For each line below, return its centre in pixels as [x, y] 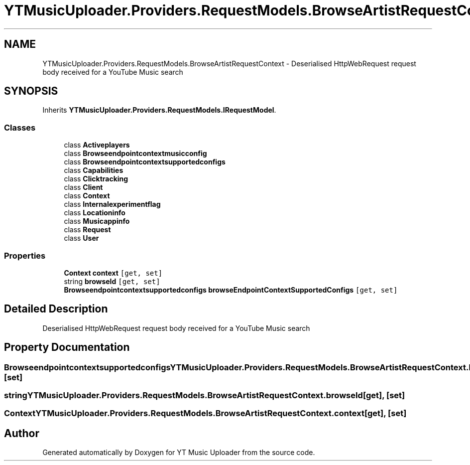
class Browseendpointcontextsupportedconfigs [145, 162]
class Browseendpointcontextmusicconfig [135, 154]
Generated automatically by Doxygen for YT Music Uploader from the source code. [179, 453]
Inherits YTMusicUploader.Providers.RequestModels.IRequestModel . [159, 110]
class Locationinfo [95, 213]
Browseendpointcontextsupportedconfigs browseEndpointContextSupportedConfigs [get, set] [231, 290]
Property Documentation [67, 347]
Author [22, 433]
